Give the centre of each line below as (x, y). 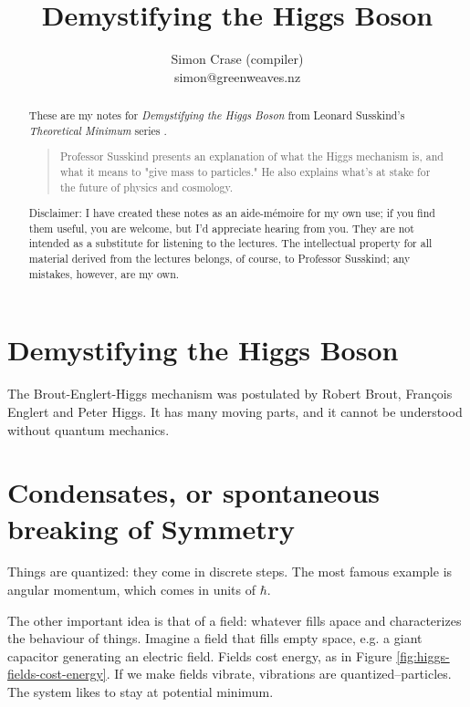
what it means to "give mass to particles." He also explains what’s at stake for (245, 171)
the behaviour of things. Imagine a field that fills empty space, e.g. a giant (215, 638)
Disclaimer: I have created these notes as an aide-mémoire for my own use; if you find (232, 213)
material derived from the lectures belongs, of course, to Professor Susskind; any (219, 259)
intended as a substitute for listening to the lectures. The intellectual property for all (230, 243)
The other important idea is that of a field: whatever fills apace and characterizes (235, 620)
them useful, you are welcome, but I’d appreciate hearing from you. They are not (221, 228)
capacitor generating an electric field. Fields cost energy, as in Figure (200, 655)
